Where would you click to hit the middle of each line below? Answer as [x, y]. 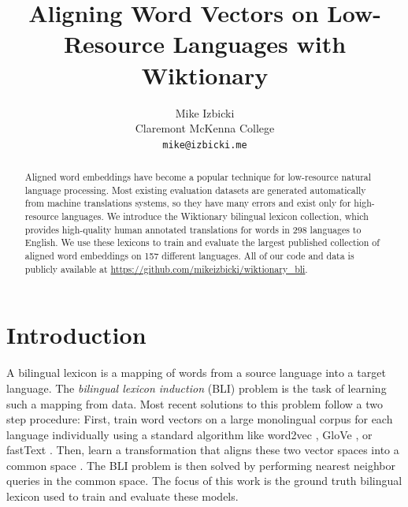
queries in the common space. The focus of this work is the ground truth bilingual [204, 481]
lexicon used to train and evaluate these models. [122, 496]
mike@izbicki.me [205, 145]
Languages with [260, 44]
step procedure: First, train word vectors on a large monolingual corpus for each [200, 419]
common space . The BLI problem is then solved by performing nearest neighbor [201, 465]
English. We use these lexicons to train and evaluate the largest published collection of [202, 242]
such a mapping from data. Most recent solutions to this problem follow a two [195, 403]
